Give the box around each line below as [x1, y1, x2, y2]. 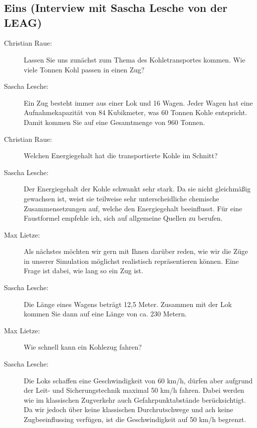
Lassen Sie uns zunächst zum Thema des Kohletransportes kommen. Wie [24, 54, 246, 64]
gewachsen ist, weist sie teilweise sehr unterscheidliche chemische [24, 193, 219, 203]
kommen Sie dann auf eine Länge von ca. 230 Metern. [24, 308, 187, 319]
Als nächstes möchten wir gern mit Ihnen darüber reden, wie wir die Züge [24, 246, 248, 256]
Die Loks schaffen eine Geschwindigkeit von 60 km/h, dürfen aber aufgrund [24, 375, 253, 385]
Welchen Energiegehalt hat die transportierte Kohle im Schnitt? [24, 150, 218, 161]
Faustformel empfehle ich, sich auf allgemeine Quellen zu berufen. [24, 213, 223, 223]
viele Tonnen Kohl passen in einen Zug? [24, 64, 145, 74]
